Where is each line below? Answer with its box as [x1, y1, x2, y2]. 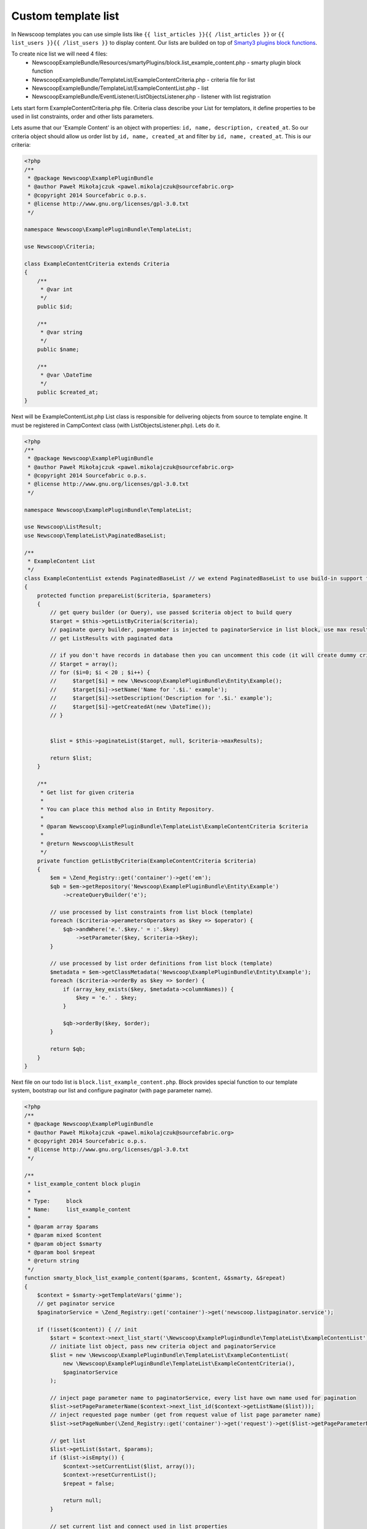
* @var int [40, 286, 73, 293]
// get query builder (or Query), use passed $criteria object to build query [50, 609, 292, 616]
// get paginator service [37, 1300, 115, 1307]
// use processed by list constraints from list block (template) [50, 909, 254, 916]
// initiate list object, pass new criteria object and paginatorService [50, 1343, 276, 1350]
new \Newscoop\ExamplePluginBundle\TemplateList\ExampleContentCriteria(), [62, 1360, 295, 1367]
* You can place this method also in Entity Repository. [40, 806, 215, 813]
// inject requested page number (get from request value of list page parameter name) [50, 1412, 321, 1418]
